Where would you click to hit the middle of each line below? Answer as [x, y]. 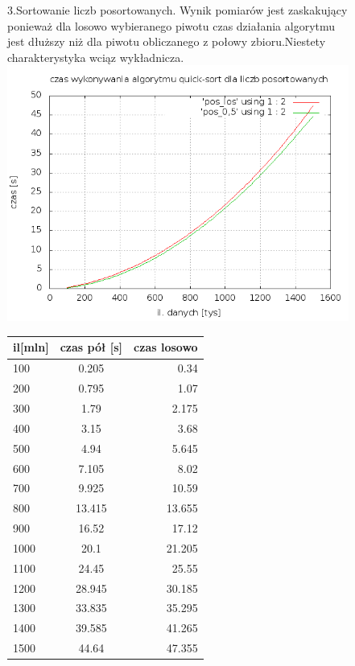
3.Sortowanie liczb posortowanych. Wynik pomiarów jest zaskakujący [177, 10]
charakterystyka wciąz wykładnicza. [96, 57]
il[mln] [31, 347]
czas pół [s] [91, 347]
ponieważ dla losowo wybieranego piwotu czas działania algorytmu [171, 25]
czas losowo [166, 347]
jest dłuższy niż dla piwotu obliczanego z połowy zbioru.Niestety [167, 41]
